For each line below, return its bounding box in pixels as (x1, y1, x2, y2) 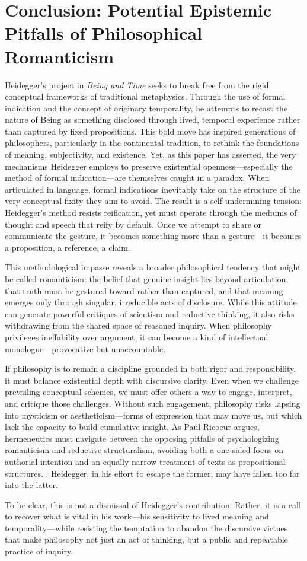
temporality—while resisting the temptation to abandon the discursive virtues (5, 521, 288, 534)
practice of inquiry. (5, 545, 73, 557)
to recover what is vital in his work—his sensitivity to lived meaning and (5, 510, 269, 522)
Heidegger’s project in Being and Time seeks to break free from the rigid (5, 78, 269, 91)
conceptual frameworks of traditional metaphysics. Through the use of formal (5, 90, 286, 103)
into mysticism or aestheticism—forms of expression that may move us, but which (5, 409, 302, 421)
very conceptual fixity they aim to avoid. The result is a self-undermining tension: (5, 195, 302, 207)
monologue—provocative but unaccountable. (5, 342, 166, 355)
